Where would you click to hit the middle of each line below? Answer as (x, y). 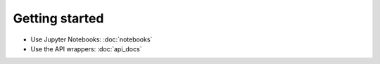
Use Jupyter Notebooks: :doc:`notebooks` (91, 39)
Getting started (58, 18)
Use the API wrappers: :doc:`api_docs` (86, 49)
